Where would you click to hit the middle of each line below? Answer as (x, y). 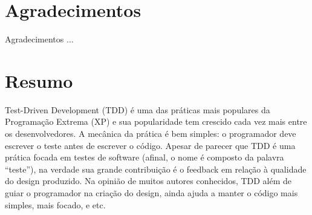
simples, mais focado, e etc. (55, 204)
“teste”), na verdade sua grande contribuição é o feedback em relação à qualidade (156, 169)
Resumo (39, 80)
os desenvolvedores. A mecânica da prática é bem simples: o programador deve (151, 134)
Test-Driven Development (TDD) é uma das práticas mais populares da (138, 109)
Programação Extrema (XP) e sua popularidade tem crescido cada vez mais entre (156, 121)
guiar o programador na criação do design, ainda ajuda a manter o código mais (151, 193)
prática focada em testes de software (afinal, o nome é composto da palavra (145, 157)
